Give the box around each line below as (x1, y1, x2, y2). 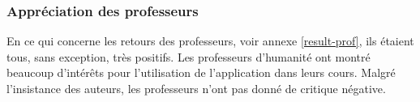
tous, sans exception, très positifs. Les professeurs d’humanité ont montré (6, 48, 371, 65)
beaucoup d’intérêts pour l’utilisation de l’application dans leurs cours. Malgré (6, 64, 396, 81)
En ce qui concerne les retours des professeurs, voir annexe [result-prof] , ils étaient (6, 32, 414, 49)
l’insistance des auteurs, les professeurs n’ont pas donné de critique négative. (6, 80, 386, 96)
